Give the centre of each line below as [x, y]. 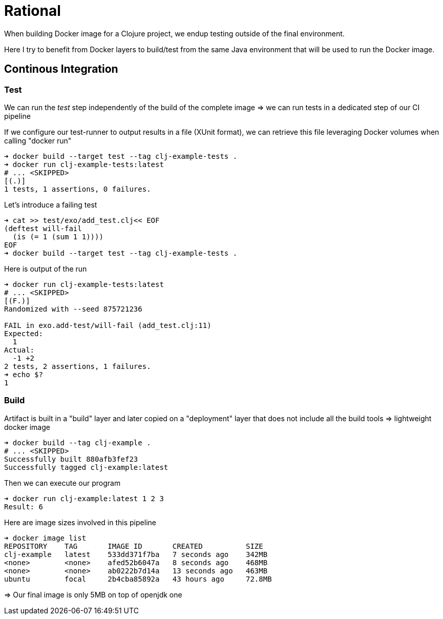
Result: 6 [24, 507]
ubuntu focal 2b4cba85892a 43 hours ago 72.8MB [138, 579]
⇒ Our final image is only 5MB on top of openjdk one [93, 594]
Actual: [19, 350]
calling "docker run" [38, 140]
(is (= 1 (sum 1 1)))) [58, 236]
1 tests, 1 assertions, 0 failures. [78, 189]
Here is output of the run [46, 269]
